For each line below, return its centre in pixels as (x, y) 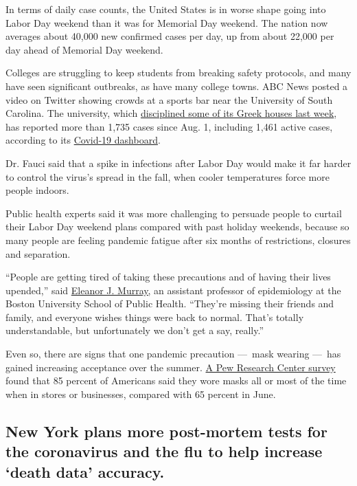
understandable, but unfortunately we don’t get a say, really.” (135, 330)
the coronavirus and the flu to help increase (164, 451)
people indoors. (37, 190)
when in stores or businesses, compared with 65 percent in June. (141, 394)
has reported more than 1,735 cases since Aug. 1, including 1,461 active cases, (169, 126)
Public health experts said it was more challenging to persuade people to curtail (174, 213)
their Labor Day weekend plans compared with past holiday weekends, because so (177, 227)
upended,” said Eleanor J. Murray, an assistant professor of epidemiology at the (173, 290)
